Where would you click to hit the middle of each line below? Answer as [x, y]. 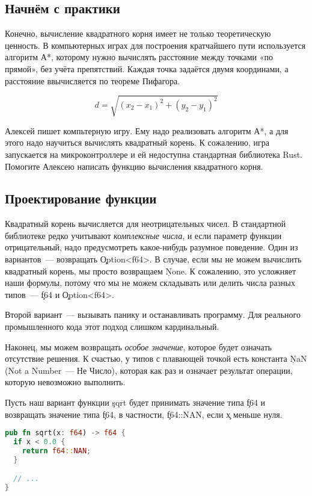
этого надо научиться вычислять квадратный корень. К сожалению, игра [137, 142]
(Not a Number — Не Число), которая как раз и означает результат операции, [149, 370]
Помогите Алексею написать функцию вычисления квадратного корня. [134, 166]
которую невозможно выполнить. [65, 382]
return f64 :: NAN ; [57, 451]
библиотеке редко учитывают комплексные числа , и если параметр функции [143, 235]
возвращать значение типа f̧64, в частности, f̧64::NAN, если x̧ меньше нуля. [144, 414]
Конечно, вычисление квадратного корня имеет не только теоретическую [138, 33]
